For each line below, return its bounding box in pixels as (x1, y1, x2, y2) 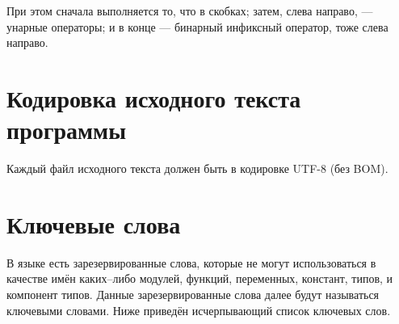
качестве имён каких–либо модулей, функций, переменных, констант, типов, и (6, 270, 393, 287)
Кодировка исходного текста (6, 81, 301, 114)
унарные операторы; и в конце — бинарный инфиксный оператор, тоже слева (6, 18, 388, 35)
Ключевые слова (6, 207, 181, 240)
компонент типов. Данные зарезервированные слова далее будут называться (6, 286, 380, 302)
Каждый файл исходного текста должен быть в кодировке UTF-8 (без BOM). (6, 160, 388, 177)
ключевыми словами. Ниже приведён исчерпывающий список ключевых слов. (6, 301, 391, 318)
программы (6, 113, 126, 146)
